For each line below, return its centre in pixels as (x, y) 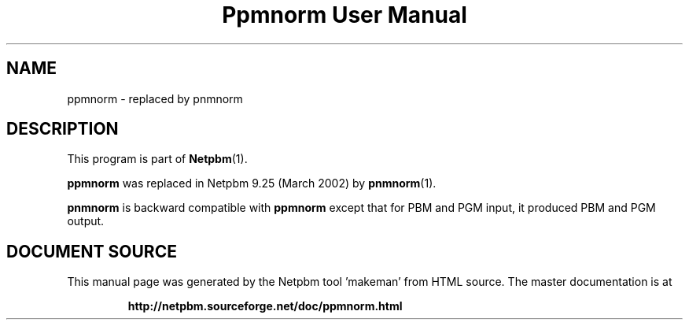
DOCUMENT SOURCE (92, 251)
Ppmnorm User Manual (344, 15)
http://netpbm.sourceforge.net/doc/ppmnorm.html (265, 306)
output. (86, 221)
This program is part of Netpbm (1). (157, 159)
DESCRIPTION (63, 129)
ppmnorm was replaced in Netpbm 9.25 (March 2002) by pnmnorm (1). (252, 183)
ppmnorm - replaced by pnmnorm (155, 98)
